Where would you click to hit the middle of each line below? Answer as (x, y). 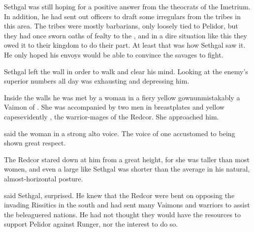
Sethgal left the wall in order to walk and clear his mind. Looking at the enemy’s (126, 71)
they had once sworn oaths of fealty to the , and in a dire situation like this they (126, 35)
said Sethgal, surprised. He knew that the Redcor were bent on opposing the (119, 195)
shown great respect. (35, 143)
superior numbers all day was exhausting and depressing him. (97, 81)
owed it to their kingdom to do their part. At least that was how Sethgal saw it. (125, 45)
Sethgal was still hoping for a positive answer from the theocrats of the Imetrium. (127, 6)
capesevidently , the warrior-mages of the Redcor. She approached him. (111, 116)
